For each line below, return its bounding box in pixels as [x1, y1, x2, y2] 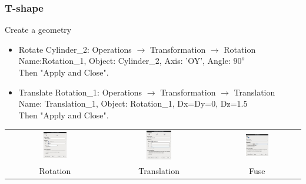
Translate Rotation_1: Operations [18, 86, 142, 98]
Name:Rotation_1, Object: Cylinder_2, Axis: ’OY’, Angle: [18, 54, 231, 67]
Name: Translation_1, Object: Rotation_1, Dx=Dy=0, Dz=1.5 [18, 97, 248, 110]
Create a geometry [5, 23, 72, 36]
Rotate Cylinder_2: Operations [18, 43, 132, 55]
